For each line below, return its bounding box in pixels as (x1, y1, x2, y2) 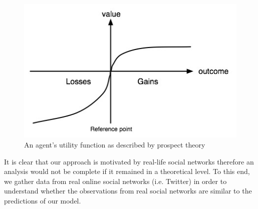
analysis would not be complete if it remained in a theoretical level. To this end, (4, 166, 250, 176)
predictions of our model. (4, 195, 81, 205)
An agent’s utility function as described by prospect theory (24, 139, 205, 149)
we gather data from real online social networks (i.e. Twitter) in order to (4, 175, 227, 186)
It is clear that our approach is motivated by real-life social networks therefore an (4, 156, 254, 166)
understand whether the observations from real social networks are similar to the (4, 185, 252, 196)
